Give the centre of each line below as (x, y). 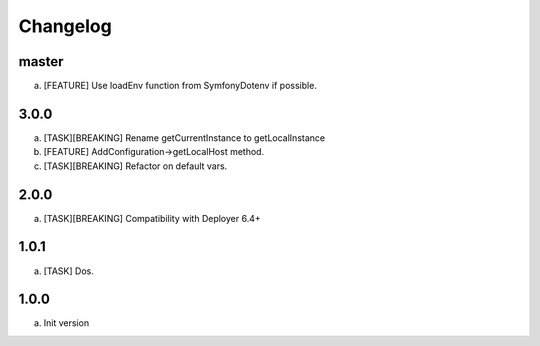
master (41, 61)
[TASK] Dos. (68, 271)
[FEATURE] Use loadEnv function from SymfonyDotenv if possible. (180, 86)
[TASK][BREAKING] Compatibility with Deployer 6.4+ (152, 218)
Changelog (65, 26)
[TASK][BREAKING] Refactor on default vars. (135, 166)
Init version (66, 323)
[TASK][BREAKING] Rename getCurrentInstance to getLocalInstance (184, 137)
